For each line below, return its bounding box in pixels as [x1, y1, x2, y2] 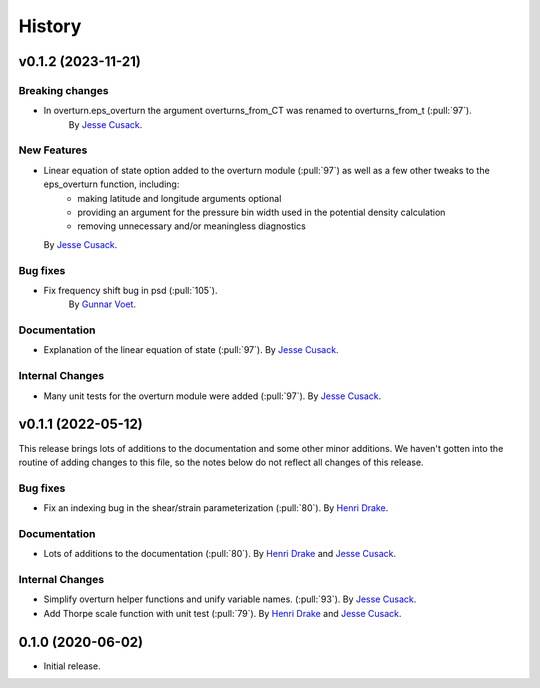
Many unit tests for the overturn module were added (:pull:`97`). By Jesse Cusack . [43, 390, 382, 402]
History [18, 15, 82, 37]
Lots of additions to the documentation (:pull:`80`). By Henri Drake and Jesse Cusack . [43, 548, 397, 560]
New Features [18, 143, 88, 157]
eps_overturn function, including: [43, 178, 180, 190]
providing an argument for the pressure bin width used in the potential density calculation [77, 206, 446, 219]
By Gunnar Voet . [68, 298, 137, 310]
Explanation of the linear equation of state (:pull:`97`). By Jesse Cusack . [43, 344, 339, 356]
